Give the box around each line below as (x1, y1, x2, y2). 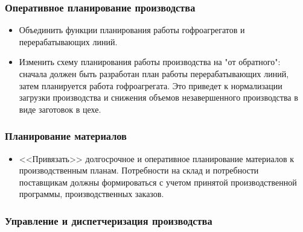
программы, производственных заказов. (19, 187, 164, 200)
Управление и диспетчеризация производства (5, 213, 212, 228)
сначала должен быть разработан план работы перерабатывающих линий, (19, 67, 289, 80)
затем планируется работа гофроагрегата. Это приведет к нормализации (19, 79, 282, 92)
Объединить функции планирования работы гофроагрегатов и (19, 24, 245, 36)
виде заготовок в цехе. (19, 102, 101, 115)
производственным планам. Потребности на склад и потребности (19, 164, 259, 177)
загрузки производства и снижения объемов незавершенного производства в (19, 91, 298, 104)
